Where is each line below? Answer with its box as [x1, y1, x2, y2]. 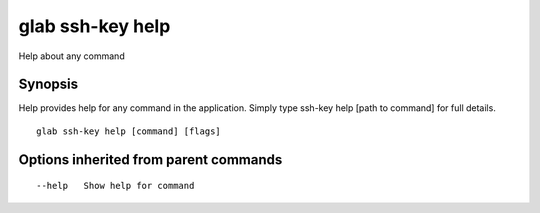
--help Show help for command [36, 180, 195, 192]
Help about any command [18, 50, 125, 62]
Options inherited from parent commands [18, 151, 283, 168]
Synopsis [18, 76, 79, 93]
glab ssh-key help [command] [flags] [36, 125, 222, 137]
